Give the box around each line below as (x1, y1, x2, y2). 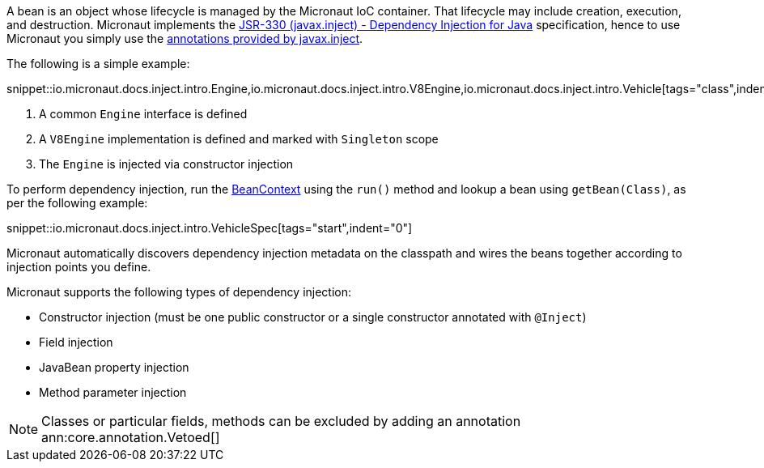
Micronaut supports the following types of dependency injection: (6, 285, 352, 299)
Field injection (39, 335, 113, 349)
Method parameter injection (39, 385, 187, 399)
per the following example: (6, 196, 148, 210)
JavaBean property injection (39, 360, 189, 374)
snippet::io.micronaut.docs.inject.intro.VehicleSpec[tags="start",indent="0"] (6, 221, 413, 235)
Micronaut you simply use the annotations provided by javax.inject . (6, 32, 363, 45)
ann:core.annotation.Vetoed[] (41, 429, 220, 445)
